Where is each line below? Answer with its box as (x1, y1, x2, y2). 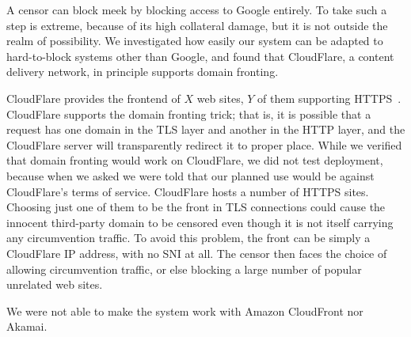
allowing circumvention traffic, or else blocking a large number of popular (6, 260, 362, 277)
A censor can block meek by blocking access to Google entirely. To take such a (6, 2, 387, 17)
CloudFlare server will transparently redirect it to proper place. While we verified (6, 136, 402, 153)
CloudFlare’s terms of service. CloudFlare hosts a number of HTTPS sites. (6, 183, 369, 199)
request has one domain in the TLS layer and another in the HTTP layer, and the (6, 121, 405, 138)
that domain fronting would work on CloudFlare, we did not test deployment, (6, 152, 383, 168)
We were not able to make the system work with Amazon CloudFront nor (6, 302, 363, 319)
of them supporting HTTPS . (257, 89, 401, 106)
